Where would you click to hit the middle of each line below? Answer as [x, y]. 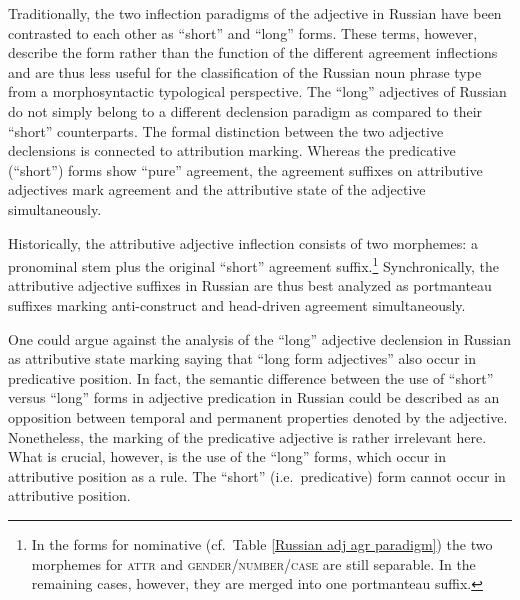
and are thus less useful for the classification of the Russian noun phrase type [245, 71]
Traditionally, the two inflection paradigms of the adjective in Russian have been [255, 13]
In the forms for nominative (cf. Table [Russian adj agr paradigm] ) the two [262, 543]
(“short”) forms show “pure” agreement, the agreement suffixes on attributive [245, 169]
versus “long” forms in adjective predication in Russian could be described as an [254, 397]
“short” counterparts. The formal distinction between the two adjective [226, 130]
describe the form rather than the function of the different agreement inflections [253, 52]
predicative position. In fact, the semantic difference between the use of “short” [251, 377]
